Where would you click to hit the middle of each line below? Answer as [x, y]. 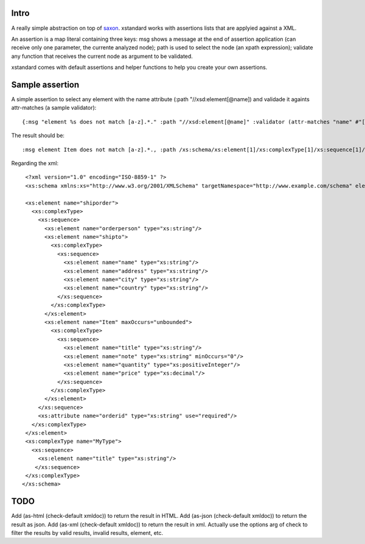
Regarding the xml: [35, 163]
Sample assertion [45, 84]
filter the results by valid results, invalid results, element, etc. [87, 533]
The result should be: [38, 136]
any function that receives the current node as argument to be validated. [102, 56]
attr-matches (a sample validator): [54, 108]
